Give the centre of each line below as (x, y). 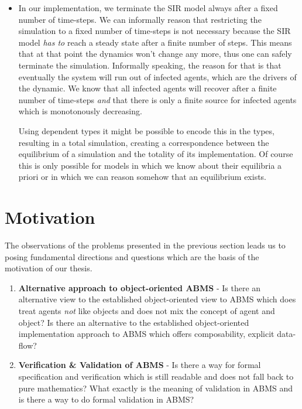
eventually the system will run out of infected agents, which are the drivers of (157, 76)
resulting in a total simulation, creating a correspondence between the (144, 142)
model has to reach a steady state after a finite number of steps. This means (155, 42)
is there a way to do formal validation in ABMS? (106, 399)
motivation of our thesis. (49, 268)
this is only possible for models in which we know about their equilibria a (150, 165)
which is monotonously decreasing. (80, 111)
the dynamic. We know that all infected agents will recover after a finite (147, 88)
